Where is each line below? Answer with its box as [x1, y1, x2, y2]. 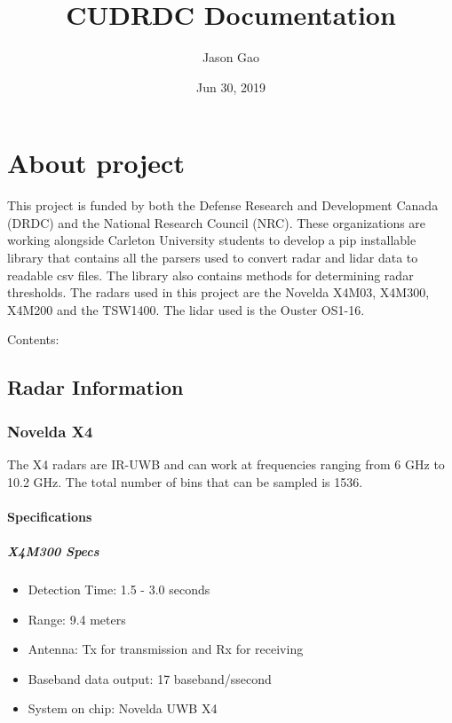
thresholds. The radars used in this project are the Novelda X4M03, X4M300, [7, 283, 430, 302]
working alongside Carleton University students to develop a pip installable [7, 231, 416, 249]
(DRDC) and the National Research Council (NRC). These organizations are [7, 213, 426, 232]
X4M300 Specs [7, 541, 99, 560]
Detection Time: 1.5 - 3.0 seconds [28, 579, 210, 598]
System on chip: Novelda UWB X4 [28, 699, 218, 718]
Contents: [7, 330, 59, 349]
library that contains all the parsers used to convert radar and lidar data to [7, 248, 418, 267]
